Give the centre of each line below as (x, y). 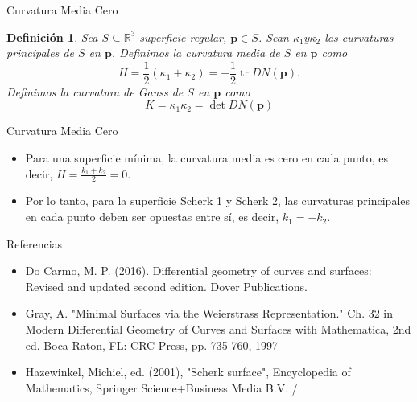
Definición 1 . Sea (52, 37)
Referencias (35, 243)
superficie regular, (183, 37)
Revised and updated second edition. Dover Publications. (166, 286)
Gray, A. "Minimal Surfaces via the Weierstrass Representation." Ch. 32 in (209, 313)
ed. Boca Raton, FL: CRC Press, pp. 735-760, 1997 (152, 345)
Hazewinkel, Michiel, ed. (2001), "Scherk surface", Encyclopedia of (188, 372)
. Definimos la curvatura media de (196, 53)
